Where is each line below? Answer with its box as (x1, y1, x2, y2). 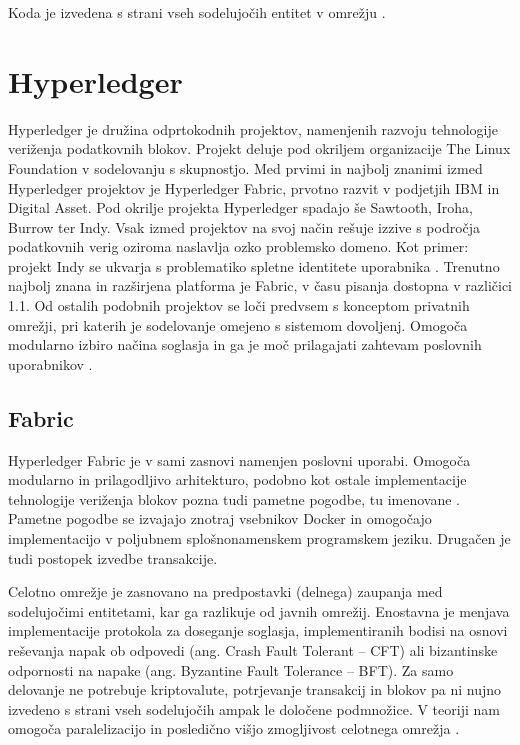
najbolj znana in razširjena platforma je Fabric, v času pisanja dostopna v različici (8, 275, 512, 296)
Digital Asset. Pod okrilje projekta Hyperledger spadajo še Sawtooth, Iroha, (8, 197, 473, 218)
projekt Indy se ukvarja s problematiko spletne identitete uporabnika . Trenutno (8, 255, 500, 276)
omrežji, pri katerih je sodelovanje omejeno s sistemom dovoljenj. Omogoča (8, 314, 468, 335)
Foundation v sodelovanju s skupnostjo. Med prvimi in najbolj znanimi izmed (8, 157, 483, 178)
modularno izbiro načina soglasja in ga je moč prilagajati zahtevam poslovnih (8, 334, 482, 355)
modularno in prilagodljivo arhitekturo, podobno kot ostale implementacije (8, 469, 467, 490)
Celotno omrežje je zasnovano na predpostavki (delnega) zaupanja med (8, 581, 443, 602)
